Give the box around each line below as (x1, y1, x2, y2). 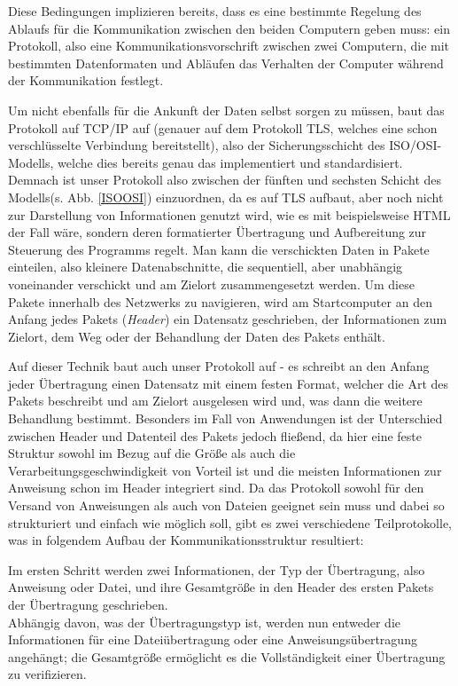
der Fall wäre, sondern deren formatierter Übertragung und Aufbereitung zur (8, 223, 427, 241)
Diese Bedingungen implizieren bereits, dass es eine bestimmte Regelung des (8, 2, 422, 20)
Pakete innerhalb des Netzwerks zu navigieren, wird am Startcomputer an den (8, 292, 432, 311)
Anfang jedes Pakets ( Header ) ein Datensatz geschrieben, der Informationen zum (8, 310, 447, 328)
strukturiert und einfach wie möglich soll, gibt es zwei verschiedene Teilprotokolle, (8, 513, 452, 532)
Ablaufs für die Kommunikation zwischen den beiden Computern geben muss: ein (8, 19, 450, 37)
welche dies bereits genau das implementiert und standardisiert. (58, 153, 403, 171)
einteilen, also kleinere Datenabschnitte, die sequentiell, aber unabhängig (8, 257, 403, 276)
